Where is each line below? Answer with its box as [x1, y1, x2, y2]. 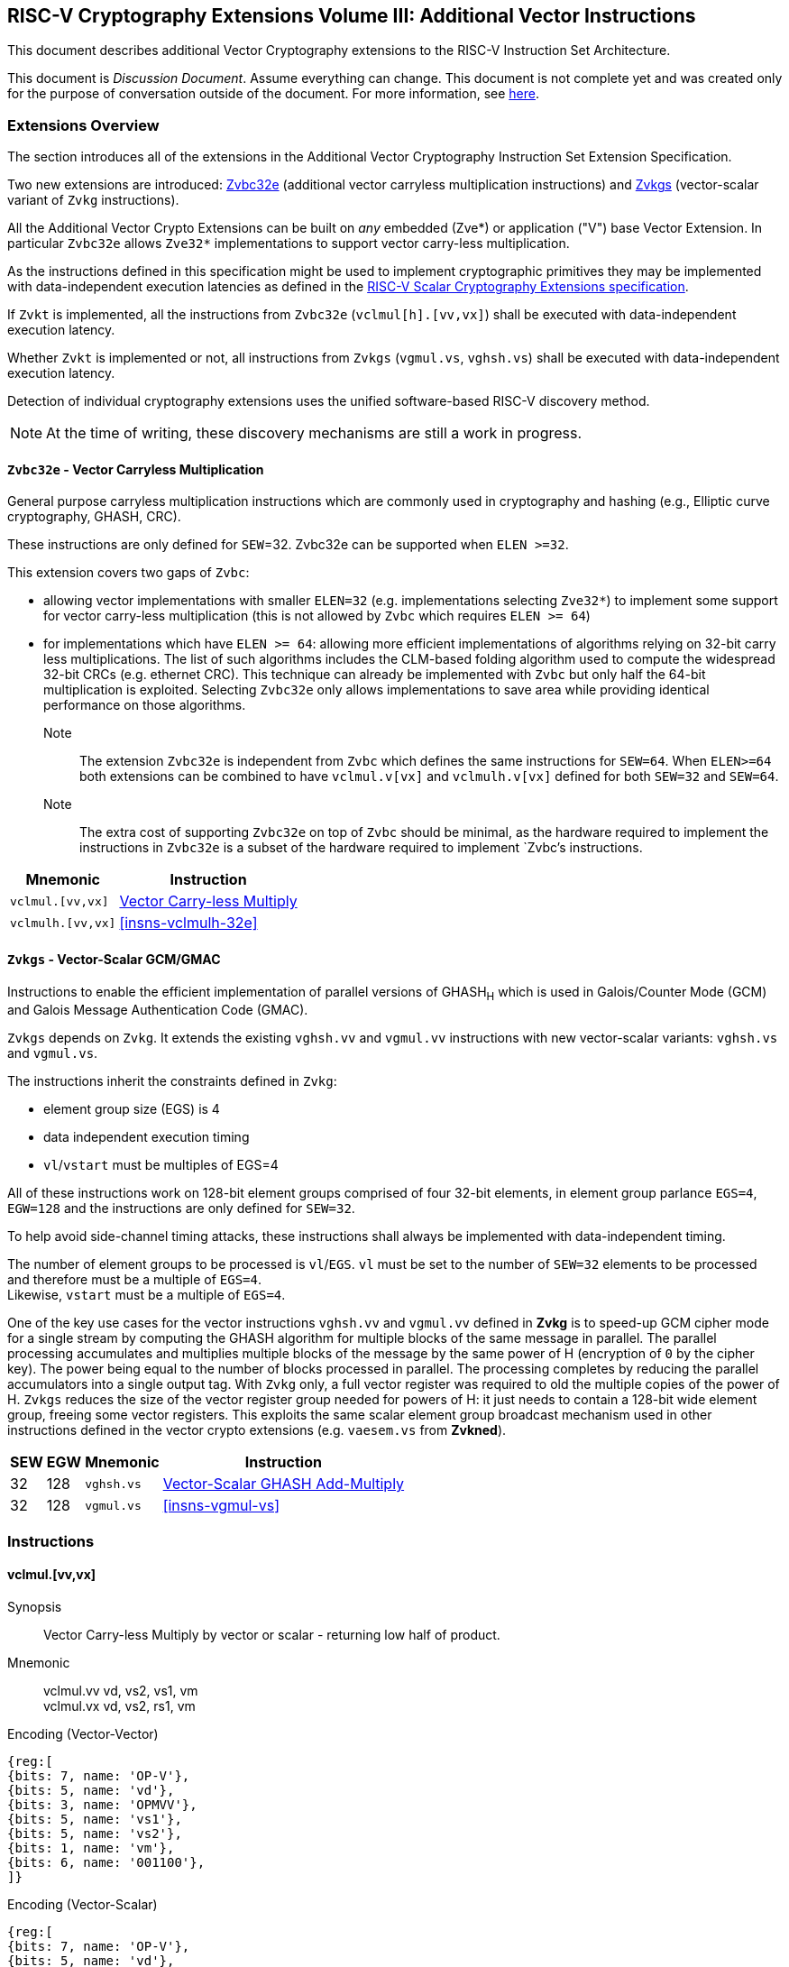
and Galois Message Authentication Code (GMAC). [7, 1002, 308, 1018]
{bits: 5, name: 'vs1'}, [7, 1812, 182, 1826]
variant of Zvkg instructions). [7, 192, 179, 208]
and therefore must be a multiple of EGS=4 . [7, 1272, 261, 1288]
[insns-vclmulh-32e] [119, 914, 258, 933]
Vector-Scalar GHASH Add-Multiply [162, 1475, 405, 1494]
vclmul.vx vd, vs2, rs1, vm [43, 1698, 196, 1714]
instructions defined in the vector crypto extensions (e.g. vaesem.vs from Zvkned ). [7, 1422, 507, 1438]
